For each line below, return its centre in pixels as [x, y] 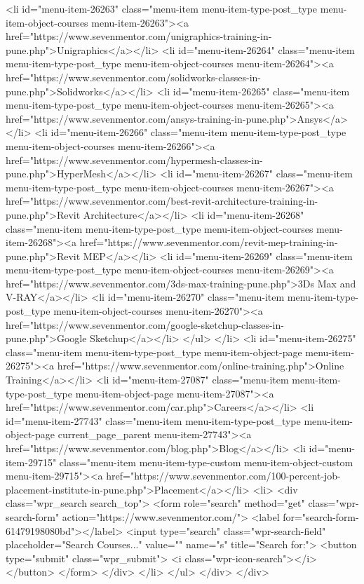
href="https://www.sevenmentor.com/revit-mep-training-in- [209, 242]
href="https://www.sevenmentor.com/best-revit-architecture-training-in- [162, 201]
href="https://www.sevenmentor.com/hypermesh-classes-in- [134, 159]
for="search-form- [321, 516]
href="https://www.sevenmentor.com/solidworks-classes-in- [134, 77]
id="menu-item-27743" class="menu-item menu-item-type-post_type [153, 420]
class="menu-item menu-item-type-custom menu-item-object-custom [206, 462]
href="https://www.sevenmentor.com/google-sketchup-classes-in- [145, 324]
